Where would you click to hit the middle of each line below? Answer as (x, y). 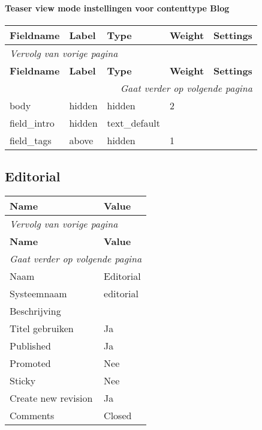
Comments (32, 415)
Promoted (30, 363)
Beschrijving (35, 311)
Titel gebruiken (42, 328)
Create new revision (51, 398)
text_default (133, 123)
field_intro (32, 123)
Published (30, 346)
